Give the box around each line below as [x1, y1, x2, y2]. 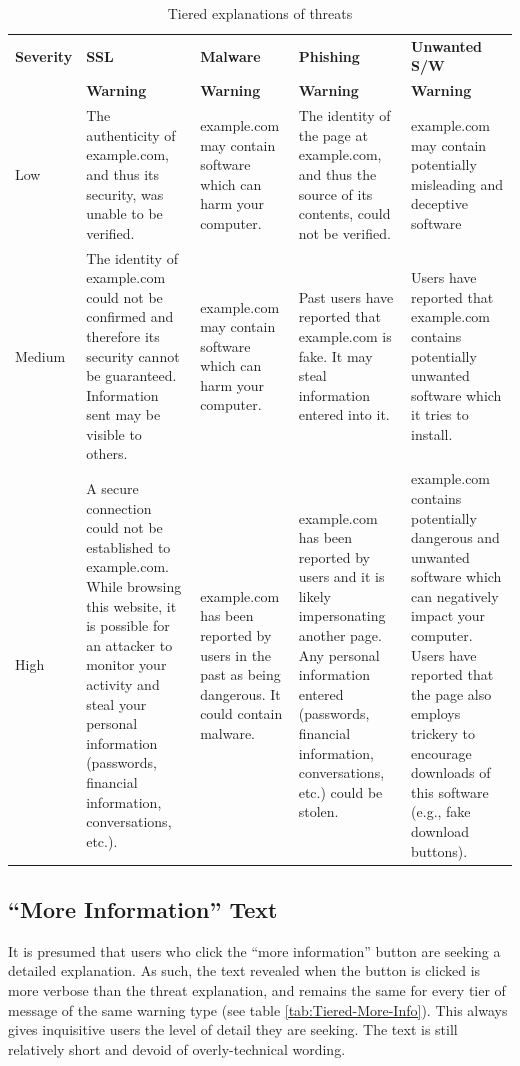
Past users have [298, 286, 394, 307]
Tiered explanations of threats [167, 3, 353, 23]
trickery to [411, 723, 475, 744]
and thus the [298, 163, 377, 184]
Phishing [298, 45, 360, 66]
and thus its [86, 163, 160, 184]
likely [298, 585, 331, 606]
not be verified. [298, 222, 391, 243]
